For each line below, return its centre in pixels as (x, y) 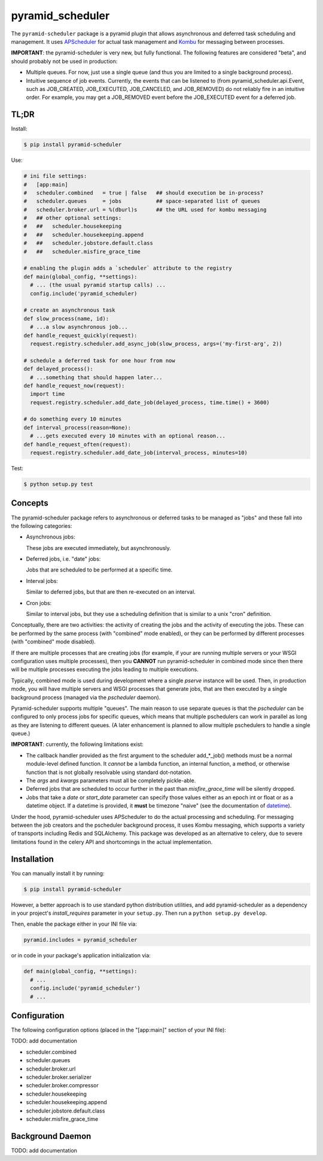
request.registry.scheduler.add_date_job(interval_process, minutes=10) (139, 453)
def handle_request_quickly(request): (80, 335)
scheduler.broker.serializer (59, 1077)
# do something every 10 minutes (73, 419)
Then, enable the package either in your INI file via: (74, 924)
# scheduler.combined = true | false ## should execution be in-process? (144, 193)
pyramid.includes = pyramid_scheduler (80, 940)
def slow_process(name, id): (66, 318)
